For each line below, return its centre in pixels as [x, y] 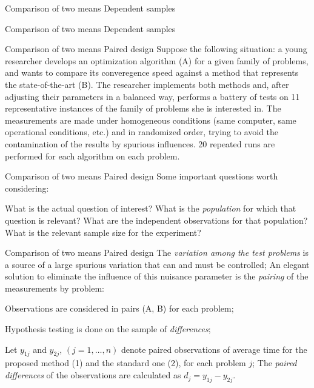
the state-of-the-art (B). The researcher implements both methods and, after [147, 84]
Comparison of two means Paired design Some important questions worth [142, 176]
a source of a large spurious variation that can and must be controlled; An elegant [157, 264]
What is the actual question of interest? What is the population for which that [151, 208]
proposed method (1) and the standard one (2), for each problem [125, 363]
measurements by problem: [55, 288]
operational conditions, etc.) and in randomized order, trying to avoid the [142, 132]
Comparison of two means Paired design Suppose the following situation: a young [156, 49]
